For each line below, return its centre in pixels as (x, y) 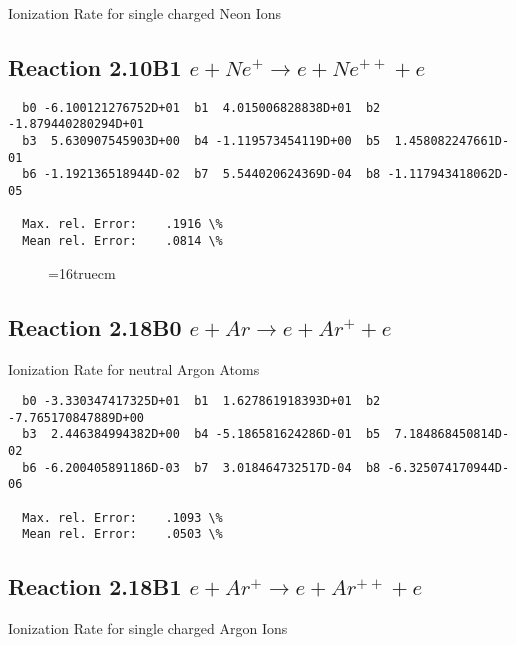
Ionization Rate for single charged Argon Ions (148, 628)
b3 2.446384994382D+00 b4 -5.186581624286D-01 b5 (201, 434)
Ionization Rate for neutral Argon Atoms (134, 368)
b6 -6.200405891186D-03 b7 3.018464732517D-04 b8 (201, 467)
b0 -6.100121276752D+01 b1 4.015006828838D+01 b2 (201, 107)
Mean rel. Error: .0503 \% (122, 534)
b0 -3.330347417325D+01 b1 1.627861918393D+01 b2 (201, 401)
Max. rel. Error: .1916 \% (122, 224)
